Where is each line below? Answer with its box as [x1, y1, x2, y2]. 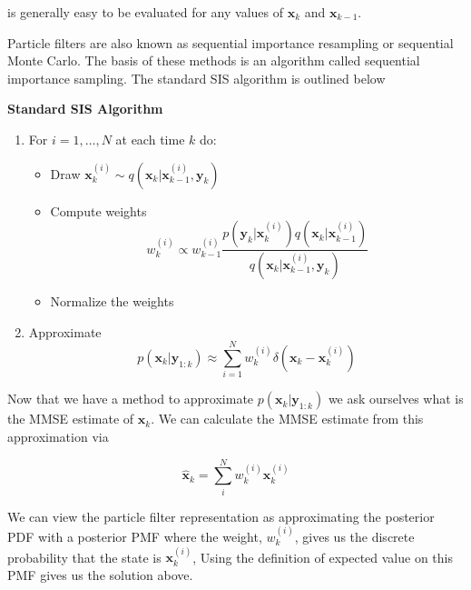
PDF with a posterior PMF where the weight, [7, 527, 262, 546]
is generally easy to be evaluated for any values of [7, 3, 284, 21]
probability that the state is [7, 547, 162, 566]
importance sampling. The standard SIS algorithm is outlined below [7, 68, 386, 87]
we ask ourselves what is [328, 389, 464, 408]
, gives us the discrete [294, 527, 415, 546]
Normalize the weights [50, 292, 174, 311]
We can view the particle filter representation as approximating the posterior [7, 506, 435, 525]
